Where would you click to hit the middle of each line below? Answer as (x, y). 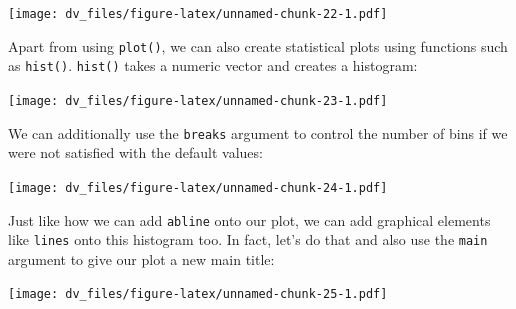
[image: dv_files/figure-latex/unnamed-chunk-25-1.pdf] (198, 294)
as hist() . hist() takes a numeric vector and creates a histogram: (213, 65)
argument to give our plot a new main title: (141, 258)
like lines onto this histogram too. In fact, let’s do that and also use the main (248, 239)
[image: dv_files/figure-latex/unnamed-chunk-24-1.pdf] (198, 187)
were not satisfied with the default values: (135, 152)
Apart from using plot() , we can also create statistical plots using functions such (258, 45)
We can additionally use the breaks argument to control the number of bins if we (258, 132)
